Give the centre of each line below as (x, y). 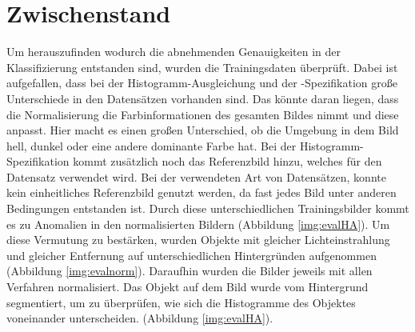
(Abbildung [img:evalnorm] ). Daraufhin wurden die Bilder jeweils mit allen (190, 271)
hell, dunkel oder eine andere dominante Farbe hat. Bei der (152, 145)
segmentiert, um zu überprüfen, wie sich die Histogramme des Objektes (181, 302)
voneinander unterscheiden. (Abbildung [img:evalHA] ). (140, 318)
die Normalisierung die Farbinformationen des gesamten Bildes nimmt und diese (203, 114)
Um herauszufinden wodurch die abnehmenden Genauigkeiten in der (174, 52)
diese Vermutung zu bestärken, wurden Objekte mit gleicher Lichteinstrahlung (198, 240)
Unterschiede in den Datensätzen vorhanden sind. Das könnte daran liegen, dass (203, 98)
